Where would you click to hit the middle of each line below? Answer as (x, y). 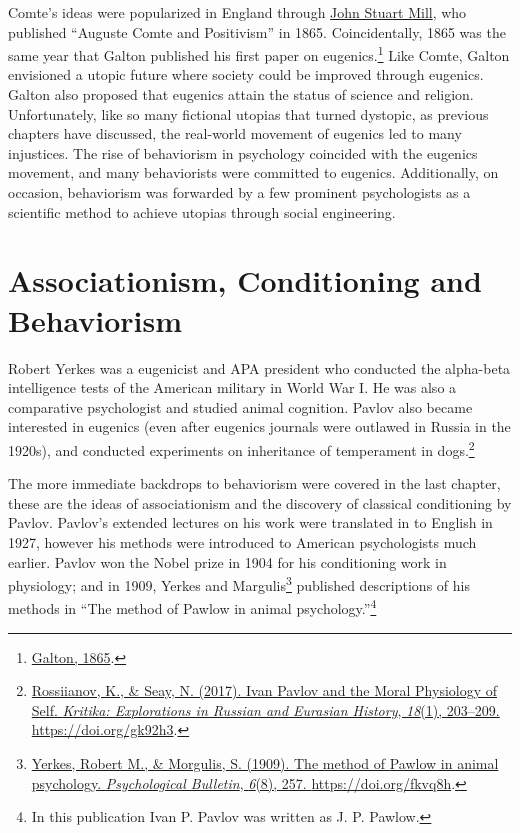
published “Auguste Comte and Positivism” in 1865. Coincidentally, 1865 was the (257, 31)
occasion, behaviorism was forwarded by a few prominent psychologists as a (239, 192)
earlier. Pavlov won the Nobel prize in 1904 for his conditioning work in (227, 561)
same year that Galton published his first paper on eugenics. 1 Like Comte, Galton (259, 53)
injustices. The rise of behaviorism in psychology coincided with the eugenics (243, 152)
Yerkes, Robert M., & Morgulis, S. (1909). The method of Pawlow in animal (265, 762)
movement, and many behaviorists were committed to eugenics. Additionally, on (253, 172)
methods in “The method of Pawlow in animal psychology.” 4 (192, 606)
